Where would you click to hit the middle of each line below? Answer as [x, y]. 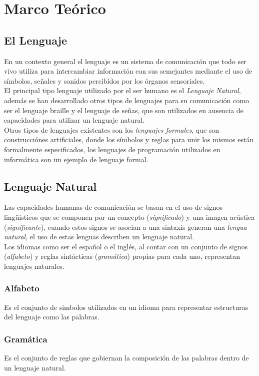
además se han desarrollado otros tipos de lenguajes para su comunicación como [126, 100]
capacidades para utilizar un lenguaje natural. [74, 120]
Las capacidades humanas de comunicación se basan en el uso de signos [113, 207]
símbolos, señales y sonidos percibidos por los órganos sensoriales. [104, 80]
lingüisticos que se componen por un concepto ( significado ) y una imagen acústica [129, 217]
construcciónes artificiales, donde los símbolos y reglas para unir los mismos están [129, 139]
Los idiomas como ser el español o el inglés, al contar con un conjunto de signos [126, 246]
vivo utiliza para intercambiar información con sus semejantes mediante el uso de [128, 71]
